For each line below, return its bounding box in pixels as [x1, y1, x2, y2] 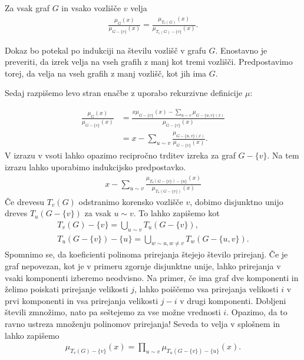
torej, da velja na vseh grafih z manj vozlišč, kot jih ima [5, 67, 207, 79]
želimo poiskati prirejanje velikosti [5, 283, 128, 295]
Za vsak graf [5, 2, 49, 14]
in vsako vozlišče [61, 2, 121, 14]
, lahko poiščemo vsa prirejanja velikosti [134, 283, 279, 295]
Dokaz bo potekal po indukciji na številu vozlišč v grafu [5, 44, 206, 56]
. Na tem [267, 149, 299, 161]
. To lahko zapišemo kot [133, 207, 220, 219]
